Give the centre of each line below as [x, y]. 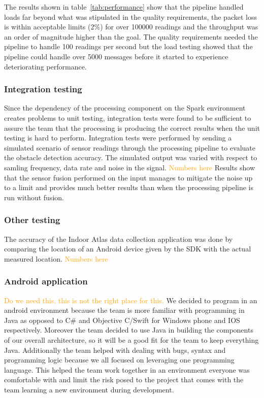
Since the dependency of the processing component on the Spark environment [125, 108]
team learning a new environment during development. [89, 389]
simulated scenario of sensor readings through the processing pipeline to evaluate [130, 147]
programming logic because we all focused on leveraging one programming [119, 360]
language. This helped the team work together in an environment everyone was [127, 369]
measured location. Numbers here [56, 258]
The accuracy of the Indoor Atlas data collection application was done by [119, 239]
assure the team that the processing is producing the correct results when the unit [132, 128]
